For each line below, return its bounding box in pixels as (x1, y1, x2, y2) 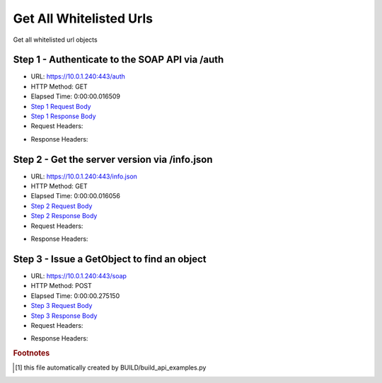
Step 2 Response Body (30, 212, 98, 220)
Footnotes (13, 348, 50, 358)
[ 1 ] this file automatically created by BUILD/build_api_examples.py (15, 363, 207, 372)
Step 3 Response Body (30, 311, 98, 320)
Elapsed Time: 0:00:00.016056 (30, 192, 120, 200)
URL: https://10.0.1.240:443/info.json (30, 172, 138, 181)
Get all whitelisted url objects (13, 35, 98, 44)
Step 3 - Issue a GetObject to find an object (13, 253, 207, 265)
